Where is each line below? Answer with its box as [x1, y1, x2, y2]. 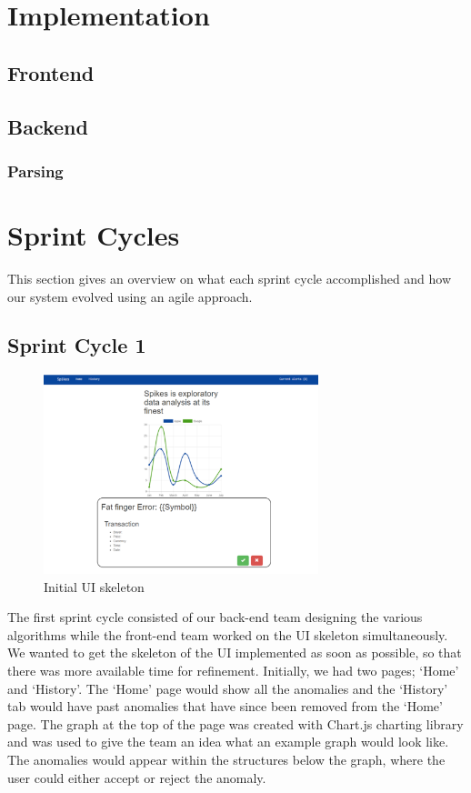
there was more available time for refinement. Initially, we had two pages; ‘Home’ [7, 661, 459, 680]
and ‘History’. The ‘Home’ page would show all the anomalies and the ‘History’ [7, 678, 448, 698]
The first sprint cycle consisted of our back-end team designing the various [7, 607, 423, 627]
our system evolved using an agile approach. [7, 286, 253, 306]
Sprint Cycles [7, 216, 180, 253]
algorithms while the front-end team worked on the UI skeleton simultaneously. [7, 625, 448, 644]
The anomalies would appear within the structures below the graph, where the [7, 750, 446, 769]
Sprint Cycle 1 [7, 331, 146, 359]
